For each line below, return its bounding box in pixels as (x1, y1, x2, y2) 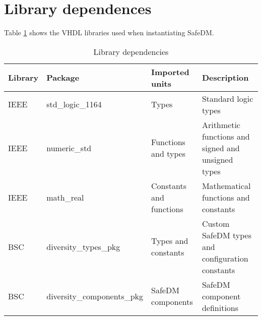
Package (46, 72, 80, 84)
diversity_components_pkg (46, 290, 144, 302)
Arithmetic (202, 118, 240, 131)
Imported (151, 66, 189, 78)
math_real (46, 191, 84, 203)
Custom (202, 217, 230, 229)
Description (202, 72, 249, 84)
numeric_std (46, 142, 92, 154)
